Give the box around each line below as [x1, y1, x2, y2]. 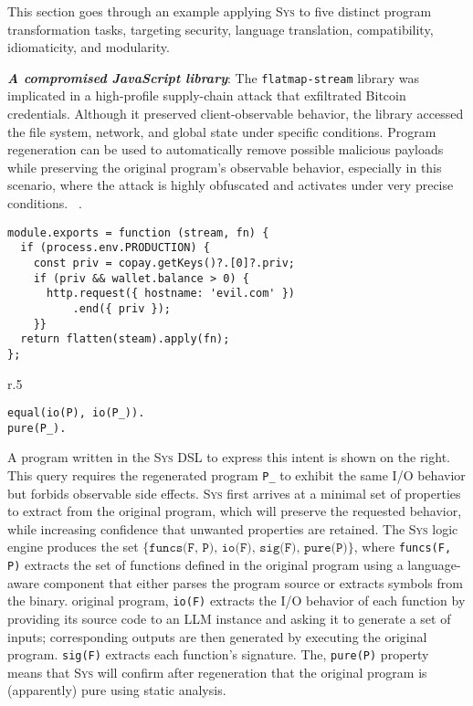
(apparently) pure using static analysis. [7, 680, 226, 700]
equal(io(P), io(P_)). [7, 406, 145, 420]
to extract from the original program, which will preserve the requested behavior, [7, 501, 462, 521]
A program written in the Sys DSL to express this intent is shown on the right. [7, 448, 450, 467]
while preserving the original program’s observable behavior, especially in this [7, 157, 442, 176]
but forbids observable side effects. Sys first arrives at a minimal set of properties [7, 483, 461, 502]
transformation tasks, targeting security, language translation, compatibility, [7, 19, 434, 38]
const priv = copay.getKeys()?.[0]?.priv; [33, 256, 295, 269]
